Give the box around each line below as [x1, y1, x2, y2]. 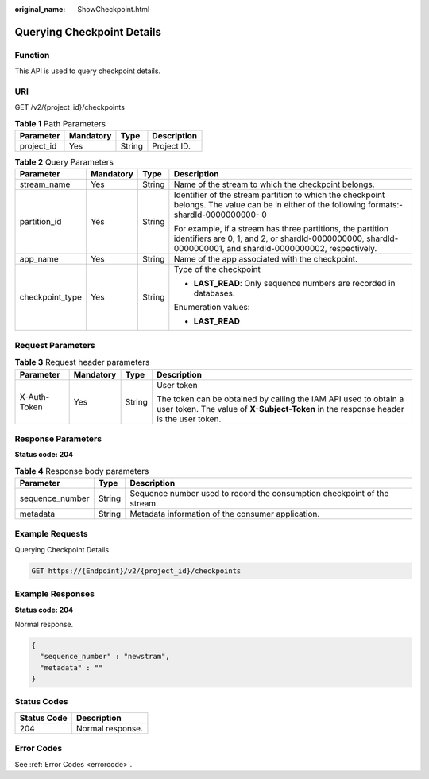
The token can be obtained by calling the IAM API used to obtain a [156, 393, 404, 405]
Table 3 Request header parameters [14, 357, 150, 368]
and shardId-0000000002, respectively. [226, 243, 377, 254]
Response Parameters [14, 433, 102, 444]
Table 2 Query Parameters [14, 157, 114, 168]
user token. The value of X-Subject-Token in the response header [156, 403, 404, 414]
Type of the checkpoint [173, 264, 261, 275]
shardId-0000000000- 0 [173, 209, 267, 220]
